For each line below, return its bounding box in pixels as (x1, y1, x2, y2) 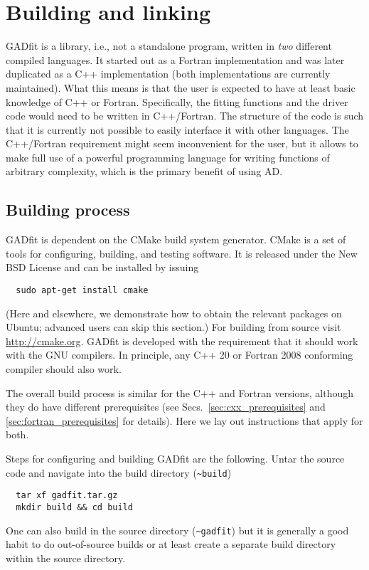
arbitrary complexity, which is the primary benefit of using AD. (6, 164, 283, 179)
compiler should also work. (6, 361, 122, 376)
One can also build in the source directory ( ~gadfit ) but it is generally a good (6, 522, 349, 537)
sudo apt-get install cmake (16, 285, 149, 296)
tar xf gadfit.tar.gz (16, 490, 118, 501)
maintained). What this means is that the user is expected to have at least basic (6, 80, 355, 95)
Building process (6, 199, 130, 221)
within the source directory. (6, 550, 126, 565)
